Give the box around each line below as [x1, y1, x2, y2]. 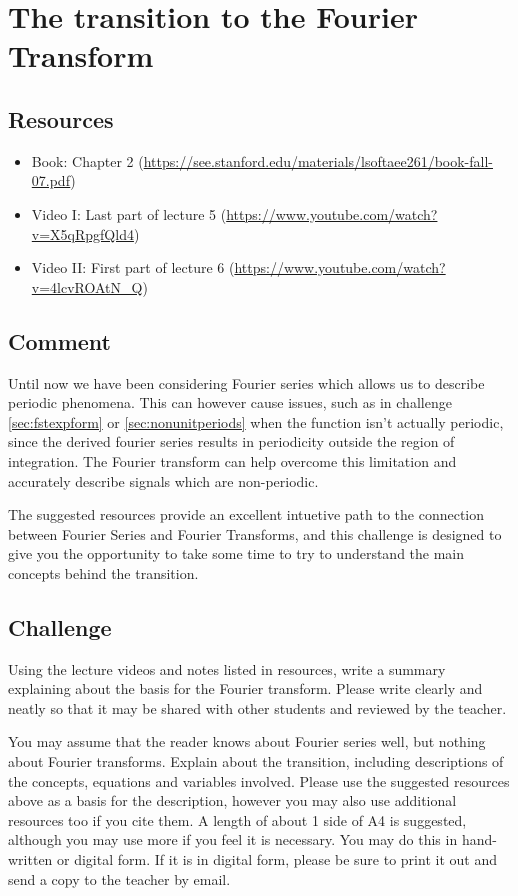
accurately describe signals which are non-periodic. [8, 470, 319, 491]
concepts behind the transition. [8, 562, 199, 583]
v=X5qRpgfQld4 [31, 223, 134, 244]
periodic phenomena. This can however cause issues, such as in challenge [8, 392, 452, 413]
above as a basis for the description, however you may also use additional [8, 790, 457, 811]
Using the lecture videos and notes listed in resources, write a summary [8, 658, 446, 679]
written [8, 849, 53, 870]
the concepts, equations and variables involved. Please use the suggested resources [8, 770, 510, 791]
